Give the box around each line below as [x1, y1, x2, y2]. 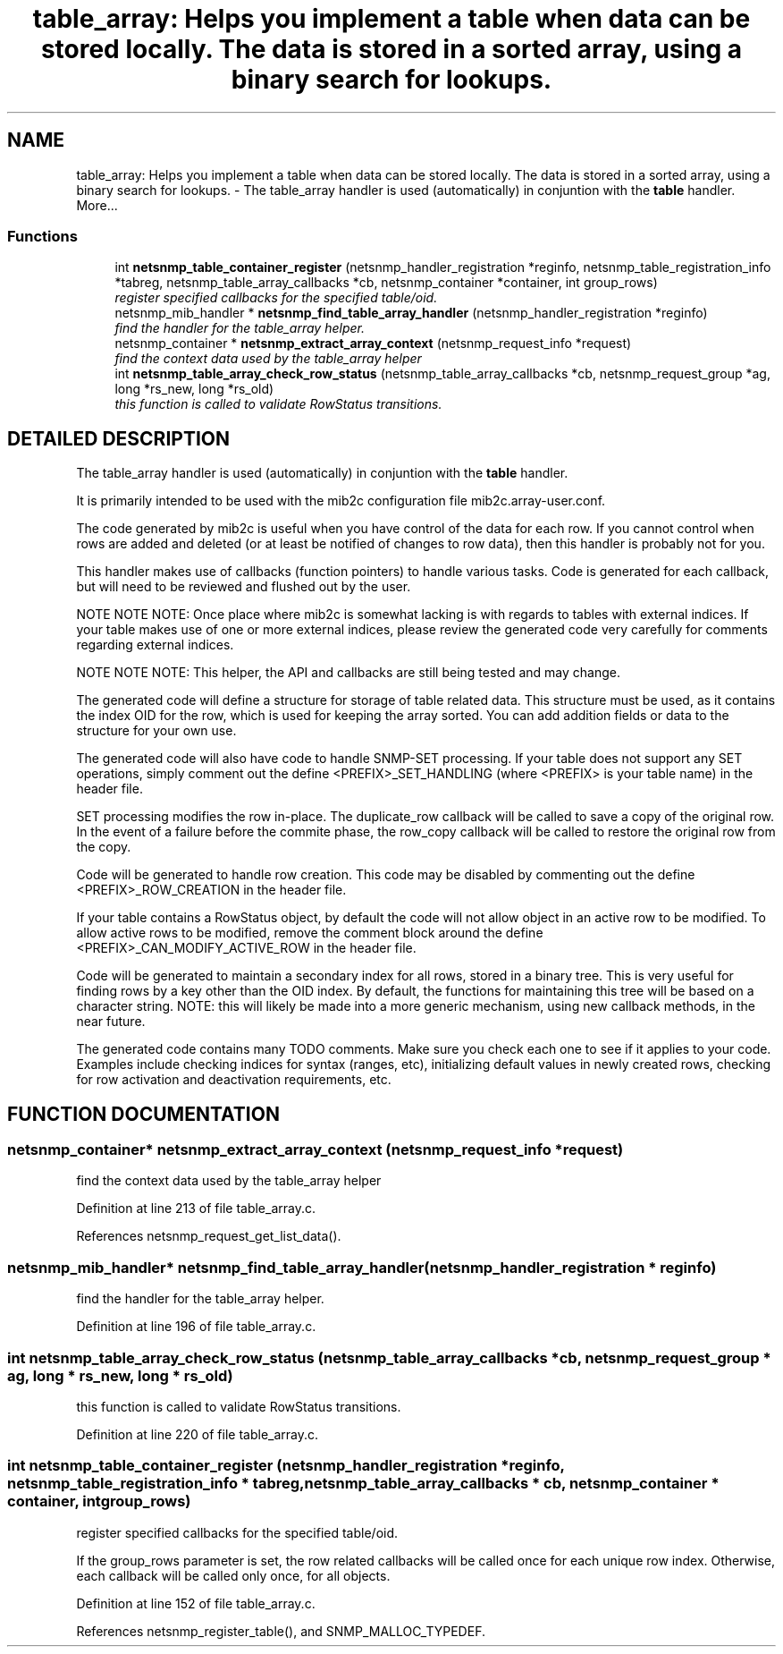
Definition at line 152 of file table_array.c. [76, 1595, 316, 1611]
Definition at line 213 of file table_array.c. [76, 1200, 316, 1217]
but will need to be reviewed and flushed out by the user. [76, 579, 411, 595]
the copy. [76, 839, 131, 855]
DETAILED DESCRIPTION [7, 427, 231, 450]
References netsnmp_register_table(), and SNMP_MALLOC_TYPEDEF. [76, 1623, 485, 1639]
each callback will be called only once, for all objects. [76, 1567, 391, 1583]
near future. [76, 1014, 146, 1030]
